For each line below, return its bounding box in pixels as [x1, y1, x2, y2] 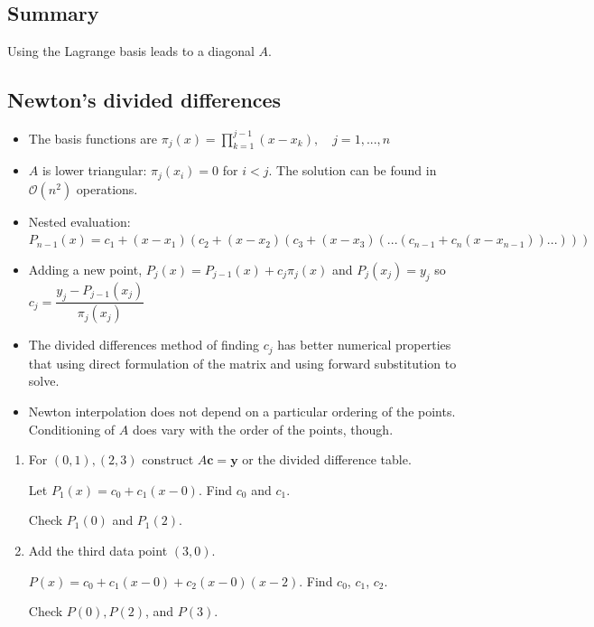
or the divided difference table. [242, 450, 412, 469]
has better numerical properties [277, 335, 451, 354]
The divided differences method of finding [28, 335, 260, 354]
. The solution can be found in [268, 161, 437, 180]
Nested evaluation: [28, 211, 131, 230]
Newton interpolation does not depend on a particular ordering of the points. [28, 402, 456, 421]
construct [142, 450, 194, 469]
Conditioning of [28, 419, 116, 438]
